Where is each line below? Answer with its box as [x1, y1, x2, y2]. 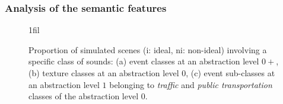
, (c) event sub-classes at [186, 67, 275, 79]
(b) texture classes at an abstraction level [28, 67, 179, 79]
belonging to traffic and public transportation [109, 78, 272, 90]
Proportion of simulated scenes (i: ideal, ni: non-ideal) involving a [28, 43, 267, 56]
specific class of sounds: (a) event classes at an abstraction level [28, 55, 259, 67]
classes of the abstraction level [28, 90, 139, 102]
